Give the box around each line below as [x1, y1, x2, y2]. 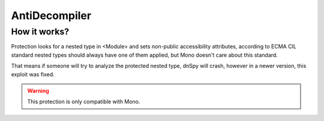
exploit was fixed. [11, 70, 55, 77]
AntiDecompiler [11, 9, 92, 22]
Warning [27, 87, 49, 94]
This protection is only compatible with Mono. [27, 98, 140, 106]
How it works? [11, 26, 70, 37]
